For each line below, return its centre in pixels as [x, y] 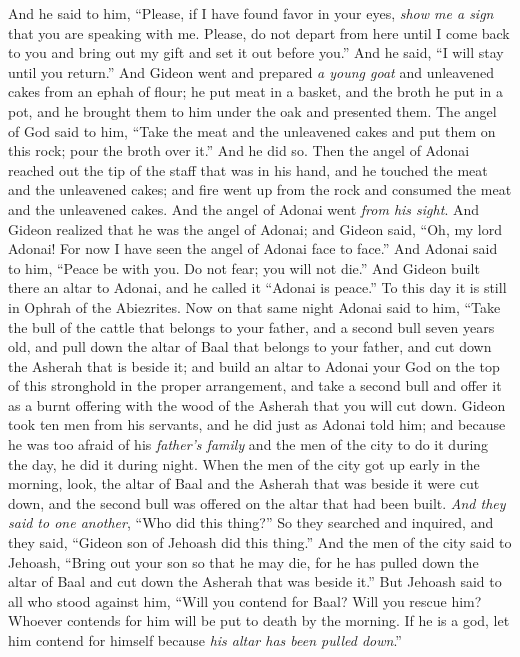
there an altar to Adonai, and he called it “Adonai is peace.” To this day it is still [257, 287]
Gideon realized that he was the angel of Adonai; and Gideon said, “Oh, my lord [255, 228]
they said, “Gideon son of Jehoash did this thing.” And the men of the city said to [260, 542]
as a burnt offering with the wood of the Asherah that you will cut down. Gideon [257, 404]
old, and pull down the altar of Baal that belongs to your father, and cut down [250, 346]
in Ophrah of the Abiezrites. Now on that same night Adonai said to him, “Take [254, 306]
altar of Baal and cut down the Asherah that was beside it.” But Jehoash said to [255, 581]
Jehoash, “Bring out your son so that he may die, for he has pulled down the [243, 561]
